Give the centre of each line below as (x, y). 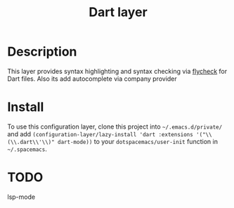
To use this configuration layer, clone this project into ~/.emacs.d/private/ (115, 126)
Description (42, 52)
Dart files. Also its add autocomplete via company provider (92, 79)
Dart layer (118, 12)
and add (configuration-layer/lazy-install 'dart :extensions (100, 134)
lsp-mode (21, 197)
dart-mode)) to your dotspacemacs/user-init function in (137, 141)
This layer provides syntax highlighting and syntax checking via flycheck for (117, 71)
